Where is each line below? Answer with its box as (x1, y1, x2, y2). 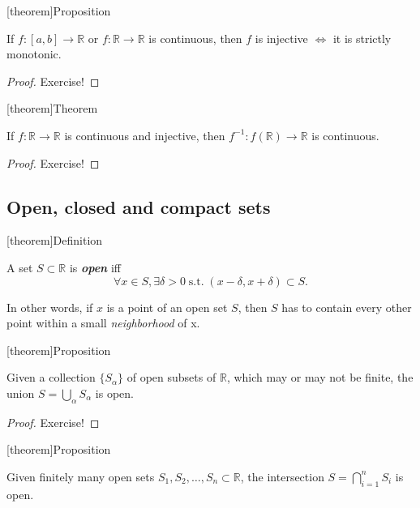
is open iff (69, 258, 121, 275)
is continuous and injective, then (64, 126, 225, 143)
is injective (255, 29, 308, 46)
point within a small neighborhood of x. (6, 314, 200, 331)
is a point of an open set (106, 298, 228, 315)
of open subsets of (126, 369, 216, 386)
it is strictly (332, 29, 392, 46)
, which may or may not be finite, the (226, 369, 414, 386)
